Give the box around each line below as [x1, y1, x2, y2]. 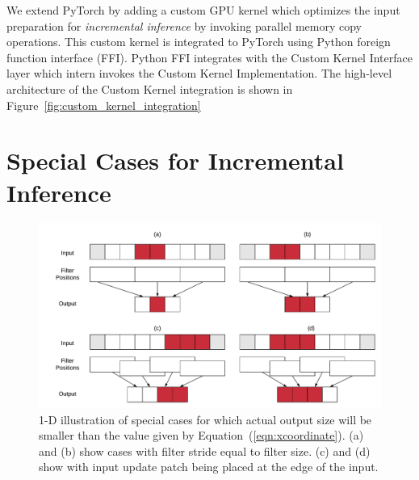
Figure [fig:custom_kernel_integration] [6, 96, 201, 113]
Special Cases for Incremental [6, 144, 344, 177]
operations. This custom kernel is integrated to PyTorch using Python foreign [6, 33, 391, 50]
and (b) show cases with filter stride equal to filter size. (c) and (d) [39, 442, 371, 459]
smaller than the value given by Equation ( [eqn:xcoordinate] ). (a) [39, 427, 364, 444]
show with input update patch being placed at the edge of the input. [39, 458, 379, 475]
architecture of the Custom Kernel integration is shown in [6, 80, 293, 97]
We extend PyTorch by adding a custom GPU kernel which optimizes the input [6, 2, 400, 18]
